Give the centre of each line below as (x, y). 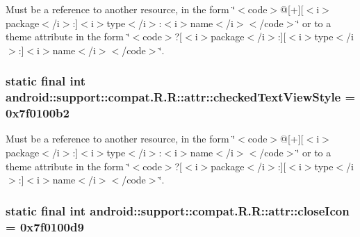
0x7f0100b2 (38, 113)
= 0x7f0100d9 (45, 226)
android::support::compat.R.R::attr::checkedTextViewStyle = (181, 97)
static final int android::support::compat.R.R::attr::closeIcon (178, 210)
